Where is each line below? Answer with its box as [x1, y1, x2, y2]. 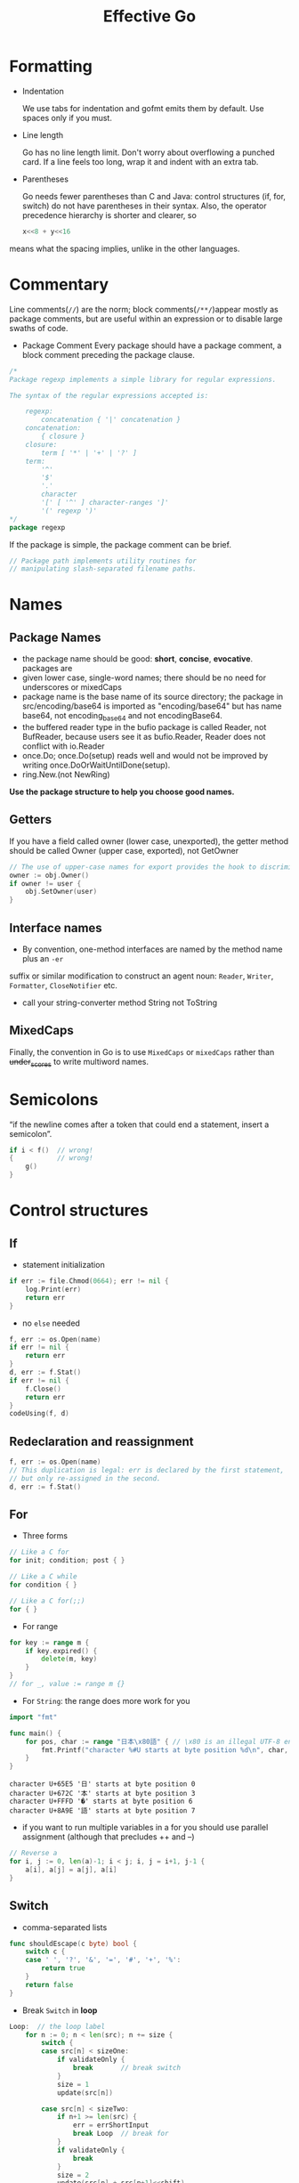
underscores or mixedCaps [21, 682, 123, 693]
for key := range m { [9, 1638, 90, 1647]
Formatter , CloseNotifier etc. [9, 980, 118, 991]
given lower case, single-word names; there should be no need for [21, 672, 267, 683]
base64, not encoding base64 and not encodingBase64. [21, 710, 222, 723]
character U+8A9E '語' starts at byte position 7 [9, 1806, 196, 1815]
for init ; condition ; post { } [9, 1556, 125, 1565]
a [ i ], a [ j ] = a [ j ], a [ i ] [25, 1865, 117, 1874]
